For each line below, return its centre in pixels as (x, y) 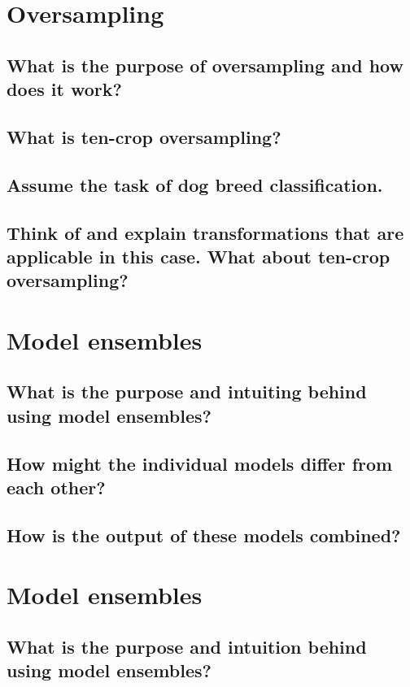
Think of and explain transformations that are (205, 232)
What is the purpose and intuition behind (187, 646)
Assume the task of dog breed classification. (195, 184)
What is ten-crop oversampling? (144, 136)
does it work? (64, 89)
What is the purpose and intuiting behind (187, 391)
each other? (56, 487)
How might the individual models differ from (200, 463)
